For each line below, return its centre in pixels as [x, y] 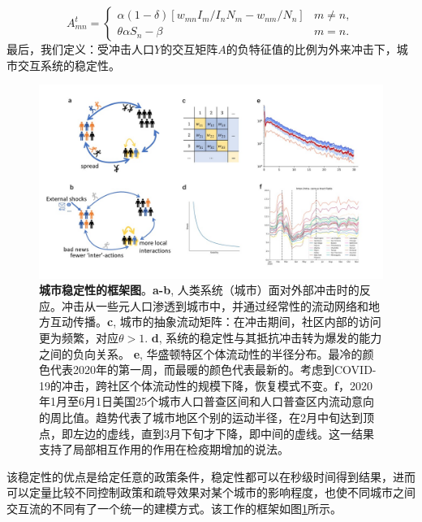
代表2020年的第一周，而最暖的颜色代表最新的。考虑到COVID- [213, 370]
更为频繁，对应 [79, 338]
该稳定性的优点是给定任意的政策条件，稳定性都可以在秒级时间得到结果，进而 [211, 476]
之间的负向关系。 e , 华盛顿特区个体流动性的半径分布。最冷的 [201, 353]
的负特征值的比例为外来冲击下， [311, 49]
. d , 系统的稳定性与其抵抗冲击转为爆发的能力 [263, 338]
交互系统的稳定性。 [69, 65]
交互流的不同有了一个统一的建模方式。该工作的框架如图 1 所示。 [174, 508]
